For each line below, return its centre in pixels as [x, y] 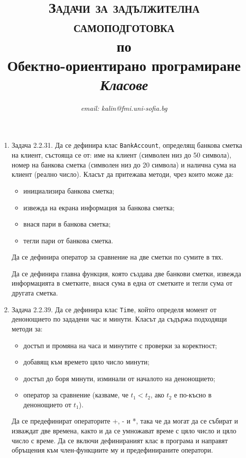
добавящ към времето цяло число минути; [86, 362]
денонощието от [47, 404]
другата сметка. [35, 293]
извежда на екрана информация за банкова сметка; [99, 207]
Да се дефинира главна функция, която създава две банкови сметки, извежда [126, 273]
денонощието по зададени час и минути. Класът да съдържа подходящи [119, 319]
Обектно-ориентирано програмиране [124, 65]
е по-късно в [193, 395]
